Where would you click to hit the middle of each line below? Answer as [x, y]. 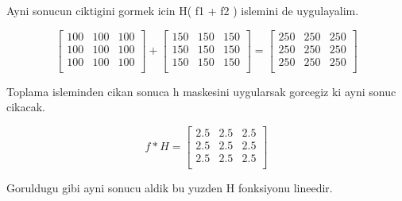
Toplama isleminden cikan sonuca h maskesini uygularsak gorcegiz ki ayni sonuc [201, 91]
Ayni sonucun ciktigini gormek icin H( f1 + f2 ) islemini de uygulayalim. [183, 10]
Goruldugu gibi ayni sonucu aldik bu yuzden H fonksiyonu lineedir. [170, 188]
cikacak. [26, 107]
